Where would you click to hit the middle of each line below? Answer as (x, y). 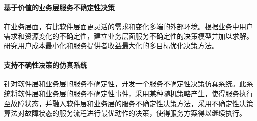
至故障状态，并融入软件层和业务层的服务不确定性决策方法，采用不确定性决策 (128, 103)
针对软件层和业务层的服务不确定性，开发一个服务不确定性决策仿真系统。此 (125, 84)
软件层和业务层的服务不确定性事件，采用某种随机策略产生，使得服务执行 (135, 93)
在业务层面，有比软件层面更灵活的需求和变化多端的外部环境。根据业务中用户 (128, 26)
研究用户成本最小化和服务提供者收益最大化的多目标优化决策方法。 (111, 45)
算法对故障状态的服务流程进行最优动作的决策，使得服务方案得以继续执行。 (125, 113)
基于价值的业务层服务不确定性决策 (59, 7)
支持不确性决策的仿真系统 (45, 65)
